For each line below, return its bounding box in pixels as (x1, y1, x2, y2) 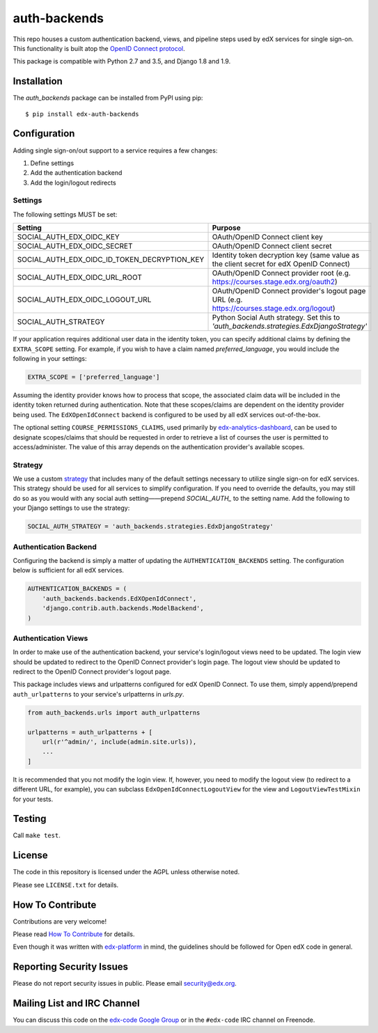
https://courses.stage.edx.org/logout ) (212, 304, 336, 313)
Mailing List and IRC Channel (13, 997, 140, 1009)
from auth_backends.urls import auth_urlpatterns (27, 708, 200, 717)
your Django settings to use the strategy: (13, 504, 130, 512)
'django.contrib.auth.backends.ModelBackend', (42, 605, 205, 612)
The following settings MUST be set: (13, 210, 118, 219)
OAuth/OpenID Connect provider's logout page (212, 286, 366, 296)
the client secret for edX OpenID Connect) (212, 259, 351, 269)
